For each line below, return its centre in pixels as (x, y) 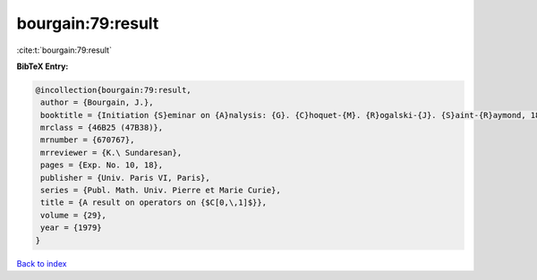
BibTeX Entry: (43, 66)
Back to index (42, 263)
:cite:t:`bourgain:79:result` (64, 50)
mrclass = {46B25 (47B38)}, (102, 128)
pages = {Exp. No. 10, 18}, (102, 165)
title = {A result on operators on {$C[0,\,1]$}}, (154, 203)
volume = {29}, (74, 215)
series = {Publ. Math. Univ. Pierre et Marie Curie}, (161, 191)
